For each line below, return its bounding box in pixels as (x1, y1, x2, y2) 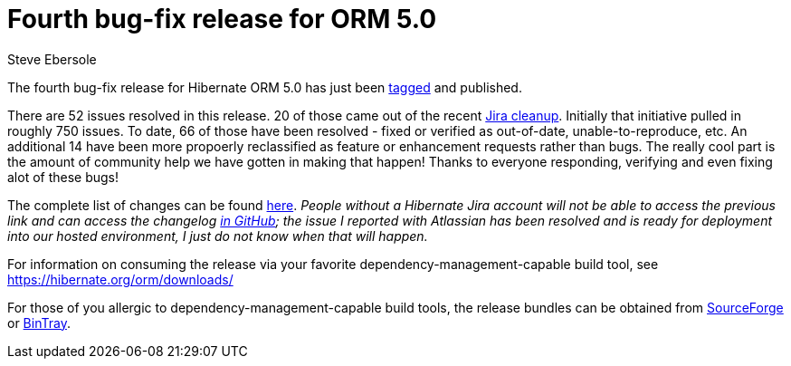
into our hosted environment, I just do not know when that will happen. (7, 227, 428, 244)
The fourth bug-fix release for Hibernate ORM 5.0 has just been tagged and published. (7, 79, 522, 95)
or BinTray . (7, 314, 71, 331)
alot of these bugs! (7, 169, 119, 185)
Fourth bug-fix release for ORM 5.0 (7, 4, 437, 34)
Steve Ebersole (7, 51, 97, 67)
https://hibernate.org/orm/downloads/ (7, 271, 233, 287)
